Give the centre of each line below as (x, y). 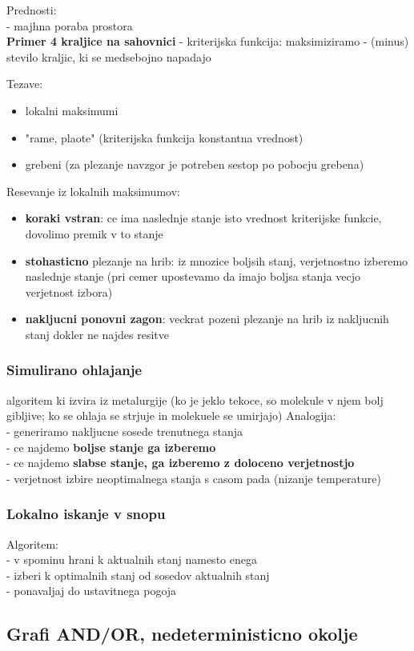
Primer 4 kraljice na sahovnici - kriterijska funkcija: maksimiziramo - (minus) (208, 41)
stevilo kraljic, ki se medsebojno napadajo (109, 56)
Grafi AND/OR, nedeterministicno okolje (182, 634)
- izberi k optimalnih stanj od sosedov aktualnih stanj (138, 575)
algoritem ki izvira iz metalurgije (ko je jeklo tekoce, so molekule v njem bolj (195, 399)
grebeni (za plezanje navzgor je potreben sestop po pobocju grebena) (195, 164)
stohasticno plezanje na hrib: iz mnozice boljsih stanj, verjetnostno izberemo (217, 260)
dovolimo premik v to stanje (94, 233)
